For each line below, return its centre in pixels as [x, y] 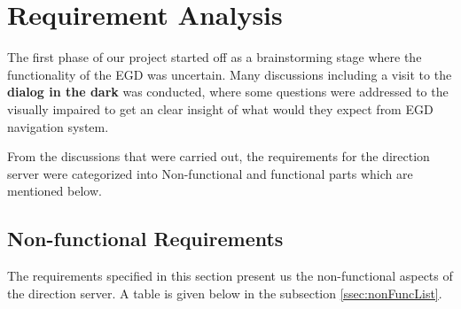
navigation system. [58, 126]
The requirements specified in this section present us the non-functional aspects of [230, 276]
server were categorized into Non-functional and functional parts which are [210, 173]
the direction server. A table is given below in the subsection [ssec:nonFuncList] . [225, 293]
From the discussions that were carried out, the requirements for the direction [219, 156]
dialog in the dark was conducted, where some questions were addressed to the [228, 92]
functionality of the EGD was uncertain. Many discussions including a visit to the [230, 74]
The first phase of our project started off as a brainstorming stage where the [215, 57]
